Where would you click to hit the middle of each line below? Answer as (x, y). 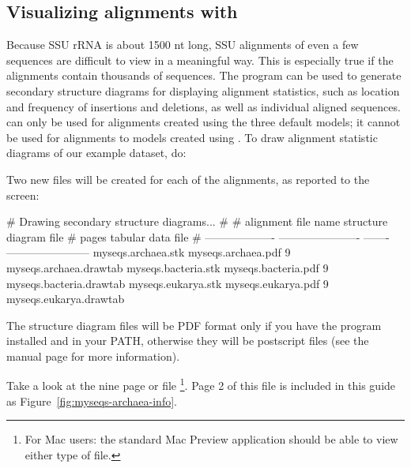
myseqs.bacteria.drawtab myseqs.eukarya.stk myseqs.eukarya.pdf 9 (168, 283)
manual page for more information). (93, 356)
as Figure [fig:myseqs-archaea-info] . (92, 401)
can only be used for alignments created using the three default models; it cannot (204, 122)
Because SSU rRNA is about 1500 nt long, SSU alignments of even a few (183, 45)
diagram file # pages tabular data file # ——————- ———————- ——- (198, 236)
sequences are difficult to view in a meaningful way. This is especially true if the (200, 60)
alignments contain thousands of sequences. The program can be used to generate (204, 75)
